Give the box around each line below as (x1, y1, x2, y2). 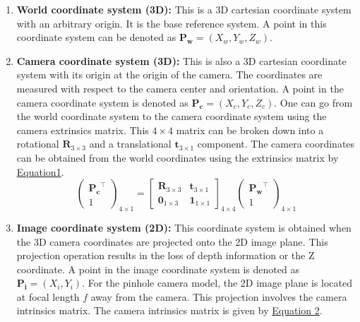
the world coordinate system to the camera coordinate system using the (16, 109, 327, 124)
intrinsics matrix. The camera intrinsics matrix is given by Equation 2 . (16, 303, 323, 318)
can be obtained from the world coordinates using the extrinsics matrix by (16, 150, 339, 165)
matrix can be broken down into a (176, 122, 324, 137)
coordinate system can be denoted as (16, 30, 176, 44)
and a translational (89, 136, 172, 151)
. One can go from (274, 95, 353, 109)
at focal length (16, 289, 80, 304)
